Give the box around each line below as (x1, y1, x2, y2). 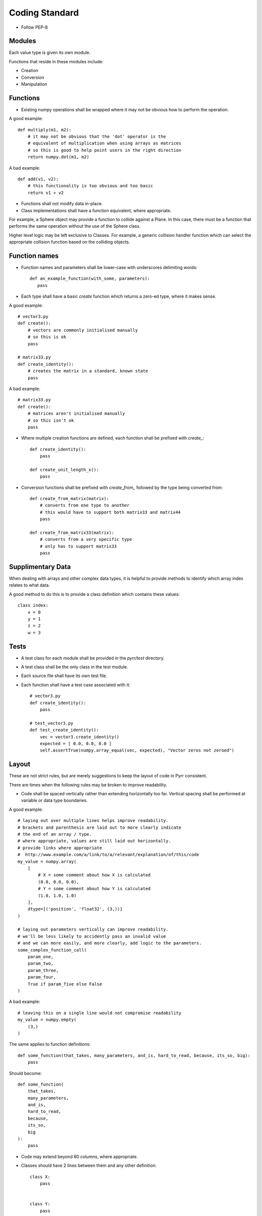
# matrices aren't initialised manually (27, 411, 126, 416)
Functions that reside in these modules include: (9, 58, 104, 64)
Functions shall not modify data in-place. (21, 201, 103, 207)
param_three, (27, 967, 59, 973)
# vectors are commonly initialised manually (27, 327, 138, 333)
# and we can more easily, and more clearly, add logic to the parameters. (17, 940, 202, 946)
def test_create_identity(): (30, 727, 99, 733)
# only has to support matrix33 (39, 543, 117, 549)
